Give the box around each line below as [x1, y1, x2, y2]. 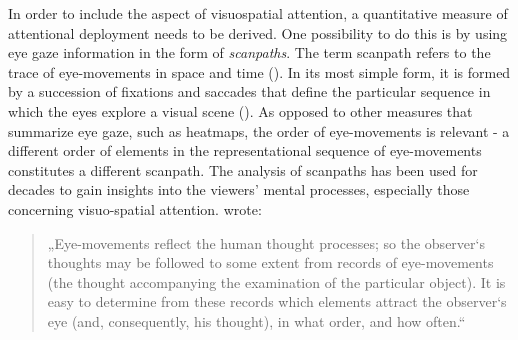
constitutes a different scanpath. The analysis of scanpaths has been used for [8, 159, 478, 180]
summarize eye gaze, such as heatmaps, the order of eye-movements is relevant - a [8, 120, 510, 141]
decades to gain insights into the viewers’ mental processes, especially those [8, 179, 470, 200]
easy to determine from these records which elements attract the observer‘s [47, 291, 507, 312]
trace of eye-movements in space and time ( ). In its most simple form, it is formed [8, 61, 511, 82]
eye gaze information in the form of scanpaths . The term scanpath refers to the [8, 42, 491, 63]
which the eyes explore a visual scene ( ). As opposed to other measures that [8, 100, 473, 121]
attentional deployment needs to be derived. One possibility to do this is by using [8, 22, 508, 43]
